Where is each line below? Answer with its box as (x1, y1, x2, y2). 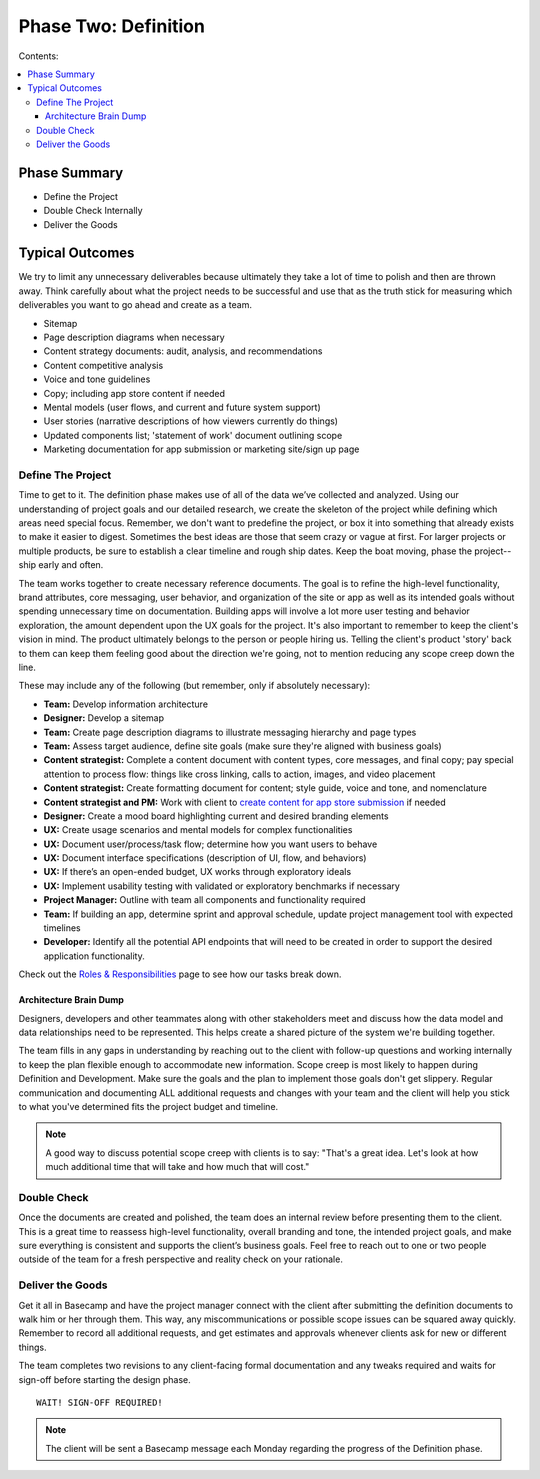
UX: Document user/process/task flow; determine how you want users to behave (43, 838, 378, 850)
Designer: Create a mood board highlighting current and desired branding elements (43, 810, 389, 822)
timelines (43, 922, 82, 934)
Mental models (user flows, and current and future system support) (43, 401, 322, 413)
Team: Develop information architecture (43, 698, 209, 710)
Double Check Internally (43, 205, 144, 217)
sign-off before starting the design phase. (18, 1373, 191, 1385)
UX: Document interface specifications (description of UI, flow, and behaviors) (43, 852, 367, 864)
